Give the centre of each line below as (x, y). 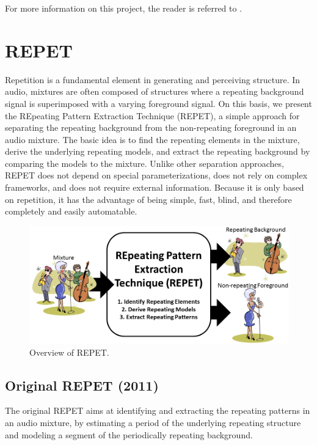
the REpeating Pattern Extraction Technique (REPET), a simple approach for (152, 115)
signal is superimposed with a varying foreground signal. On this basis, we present (158, 103)
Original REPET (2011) (82, 385)
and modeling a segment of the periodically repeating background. (129, 434)
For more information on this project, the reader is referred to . (124, 8)
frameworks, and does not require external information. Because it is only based (155, 187)
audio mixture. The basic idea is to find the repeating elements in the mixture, (152, 139)
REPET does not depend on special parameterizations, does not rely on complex (156, 175)
